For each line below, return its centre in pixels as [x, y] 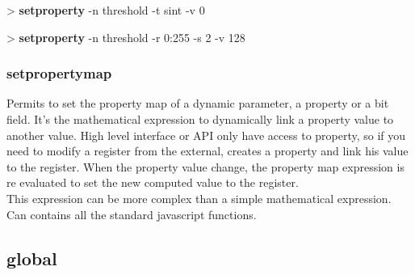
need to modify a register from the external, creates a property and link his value [207, 151]
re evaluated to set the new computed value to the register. [153, 182]
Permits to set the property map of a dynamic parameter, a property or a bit [198, 103]
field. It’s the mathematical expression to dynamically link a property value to [200, 119]
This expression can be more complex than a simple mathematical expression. [199, 198]
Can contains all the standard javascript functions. [132, 214]
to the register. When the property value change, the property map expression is [205, 166]
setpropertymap [59, 73]
